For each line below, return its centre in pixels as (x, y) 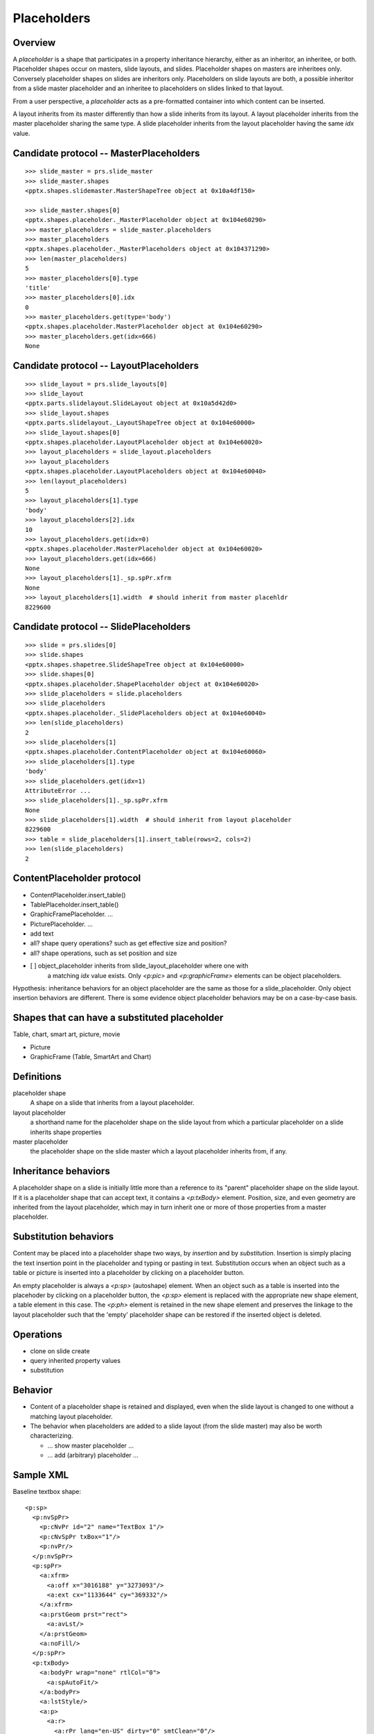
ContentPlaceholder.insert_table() (78, 895)
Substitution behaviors (63, 1237)
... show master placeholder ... (91, 1445)
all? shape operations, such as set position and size (104, 953)
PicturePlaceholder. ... (62, 924)
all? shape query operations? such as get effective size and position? (128, 943)
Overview (34, 43)
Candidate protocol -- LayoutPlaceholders (106, 366)
